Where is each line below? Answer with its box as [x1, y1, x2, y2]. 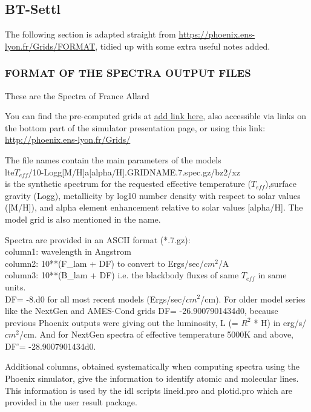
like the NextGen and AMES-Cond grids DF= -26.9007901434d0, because [5, 304, 278, 317]
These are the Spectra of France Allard [5, 89, 149, 102]
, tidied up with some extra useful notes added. [95, 39, 270, 52]
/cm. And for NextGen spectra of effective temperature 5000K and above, [19, 328, 294, 341]
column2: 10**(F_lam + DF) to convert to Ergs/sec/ [5, 257, 204, 269]
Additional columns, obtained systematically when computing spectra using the [5, 360, 300, 373]
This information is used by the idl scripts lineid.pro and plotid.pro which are [5, 384, 293, 396]
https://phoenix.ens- [178, 28, 255, 41]
